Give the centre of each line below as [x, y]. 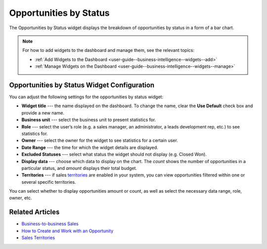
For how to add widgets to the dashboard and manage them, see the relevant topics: [109, 50]
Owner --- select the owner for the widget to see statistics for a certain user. [100, 140]
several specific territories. [49, 182]
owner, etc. [21, 198]
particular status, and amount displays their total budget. [79, 168]
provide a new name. [43, 113]
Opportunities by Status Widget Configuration [82, 85]
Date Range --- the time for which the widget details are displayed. [90, 147]
